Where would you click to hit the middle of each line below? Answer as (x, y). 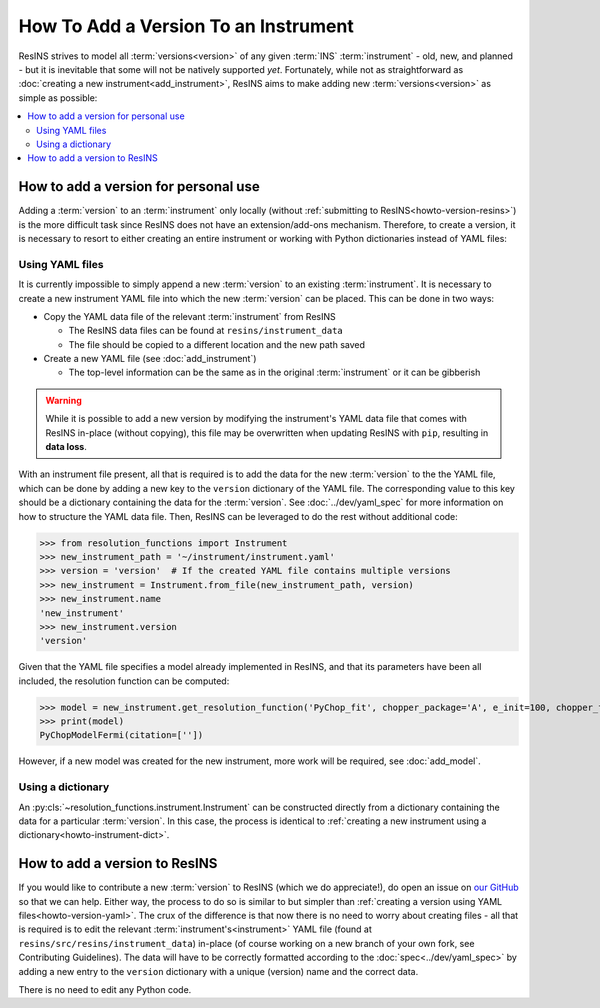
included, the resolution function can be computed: (124, 681)
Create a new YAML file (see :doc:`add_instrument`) (150, 359)
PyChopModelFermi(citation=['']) (121, 735)
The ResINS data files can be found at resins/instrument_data (206, 331)
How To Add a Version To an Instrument (186, 26)
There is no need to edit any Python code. (105, 989)
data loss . (66, 447)
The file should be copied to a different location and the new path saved (216, 344)
